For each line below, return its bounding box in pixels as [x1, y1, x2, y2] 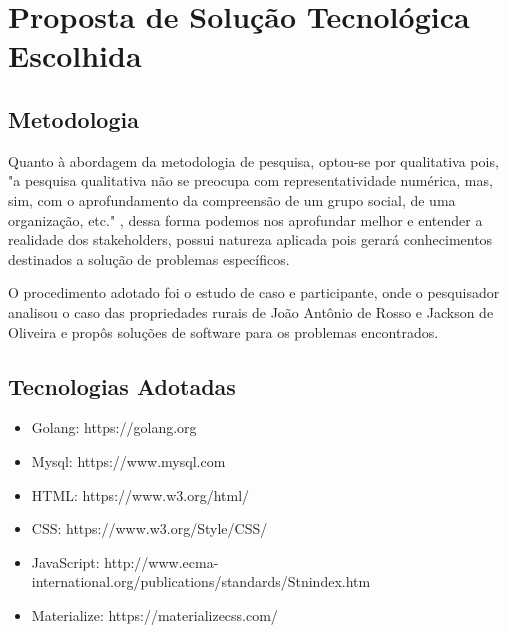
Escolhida [8, 35, 142, 76]
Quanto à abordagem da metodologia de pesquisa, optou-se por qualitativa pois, [8, 150, 499, 171]
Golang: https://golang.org [31, 417, 197, 438]
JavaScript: [31, 551, 100, 572]
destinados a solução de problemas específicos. [8, 248, 290, 269]
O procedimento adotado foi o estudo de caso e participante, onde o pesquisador [8, 282, 500, 303]
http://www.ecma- [104, 551, 219, 572]
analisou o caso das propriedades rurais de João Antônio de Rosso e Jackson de [8, 301, 494, 322]
